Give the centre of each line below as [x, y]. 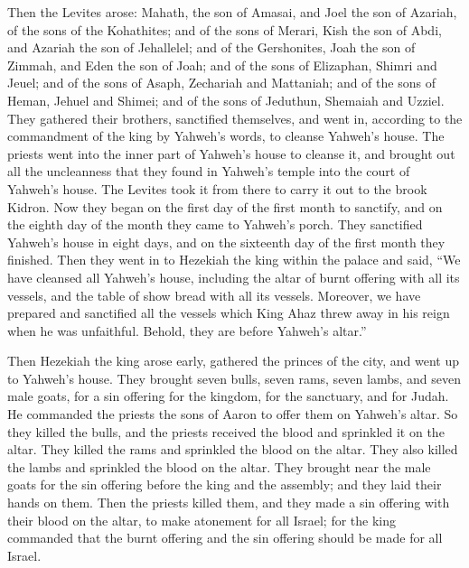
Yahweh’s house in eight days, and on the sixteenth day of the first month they [226, 242]
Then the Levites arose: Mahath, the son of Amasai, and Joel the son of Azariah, [232, 12]
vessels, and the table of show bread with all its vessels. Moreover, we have [214, 295]
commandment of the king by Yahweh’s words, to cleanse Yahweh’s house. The [226, 136]
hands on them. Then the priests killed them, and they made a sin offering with [229, 503]
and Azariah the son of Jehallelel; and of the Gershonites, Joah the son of [211, 47]
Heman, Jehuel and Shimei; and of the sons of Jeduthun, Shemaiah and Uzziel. [226, 100]
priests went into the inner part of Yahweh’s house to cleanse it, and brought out [231, 153]
